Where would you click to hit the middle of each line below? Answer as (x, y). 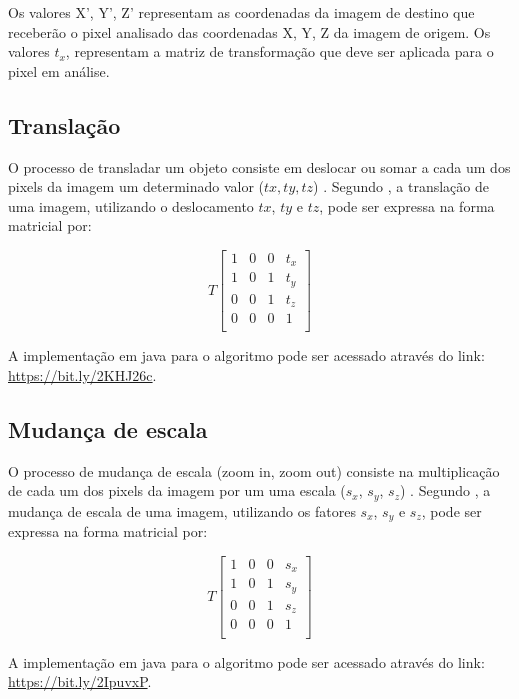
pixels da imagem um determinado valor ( (136, 186)
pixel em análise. (59, 70)
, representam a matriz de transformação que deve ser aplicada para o (279, 51)
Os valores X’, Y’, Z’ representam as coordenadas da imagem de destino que (241, 12)
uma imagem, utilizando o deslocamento (131, 205)
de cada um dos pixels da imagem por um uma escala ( (177, 490)
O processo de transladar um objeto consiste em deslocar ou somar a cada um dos (259, 166)
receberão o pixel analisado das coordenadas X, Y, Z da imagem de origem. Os (249, 31)
